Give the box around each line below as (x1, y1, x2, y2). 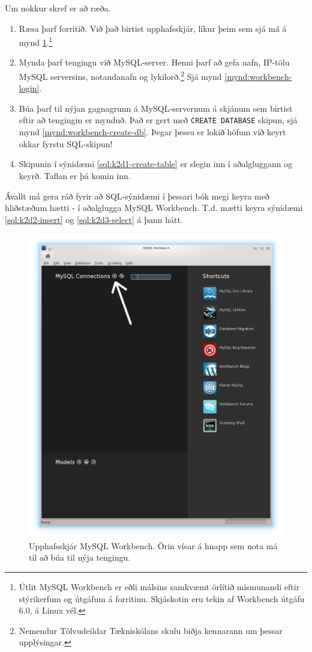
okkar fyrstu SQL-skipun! (19, 137, 113, 150)
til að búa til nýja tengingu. (29, 551, 131, 564)
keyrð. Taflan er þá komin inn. (19, 169, 131, 181)
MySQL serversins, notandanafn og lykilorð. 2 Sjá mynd (19, 69, 222, 82)
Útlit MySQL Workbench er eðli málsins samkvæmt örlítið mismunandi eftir (19, 580, 300, 593)
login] (19, 82, 40, 94)
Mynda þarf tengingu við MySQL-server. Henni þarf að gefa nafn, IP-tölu (19, 56, 290, 69)
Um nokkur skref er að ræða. (5, 2, 111, 14)
